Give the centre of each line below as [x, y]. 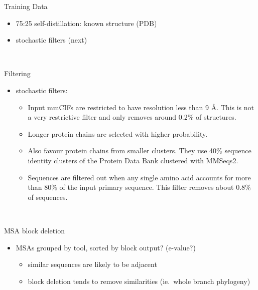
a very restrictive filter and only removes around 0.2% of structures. [132, 117]
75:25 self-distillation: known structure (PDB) [86, 23]
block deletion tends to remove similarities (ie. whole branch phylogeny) [139, 281]
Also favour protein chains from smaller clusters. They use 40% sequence [140, 151]
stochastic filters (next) [51, 40]
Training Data [26, 6]
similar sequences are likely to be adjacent [92, 264]
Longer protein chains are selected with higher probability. [118, 133]
